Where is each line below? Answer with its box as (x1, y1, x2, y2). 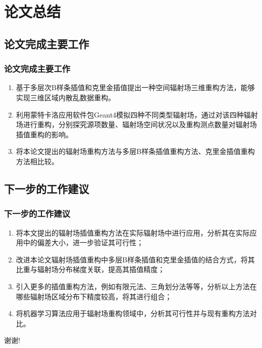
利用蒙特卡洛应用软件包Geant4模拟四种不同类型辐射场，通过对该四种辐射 (16, 109, 258, 120)
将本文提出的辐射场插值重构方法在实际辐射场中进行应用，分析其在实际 (16, 227, 250, 238)
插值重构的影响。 (16, 129, 73, 139)
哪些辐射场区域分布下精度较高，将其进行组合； (16, 291, 172, 301)
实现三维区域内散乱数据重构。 (16, 92, 115, 102)
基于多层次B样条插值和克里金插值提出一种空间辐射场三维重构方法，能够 (16, 82, 255, 93)
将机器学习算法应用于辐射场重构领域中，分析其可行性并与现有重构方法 (16, 308, 250, 319)
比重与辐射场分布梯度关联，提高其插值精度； (16, 264, 165, 275)
